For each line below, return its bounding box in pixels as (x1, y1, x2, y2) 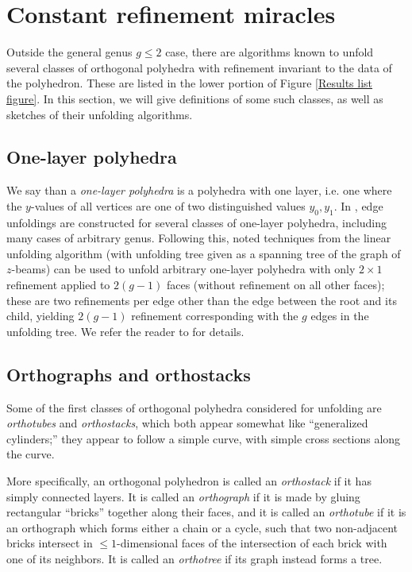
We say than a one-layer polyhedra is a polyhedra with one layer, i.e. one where (6, 182, 392, 199)
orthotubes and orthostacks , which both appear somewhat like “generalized (6, 415, 368, 431)
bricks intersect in (6, 535, 93, 551)
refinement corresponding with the (131, 307, 298, 324)
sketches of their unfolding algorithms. (6, 106, 193, 122)
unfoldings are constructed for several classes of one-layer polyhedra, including (6, 214, 387, 230)
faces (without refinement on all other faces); (166, 276, 385, 293)
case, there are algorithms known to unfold (165, 44, 374, 60)
